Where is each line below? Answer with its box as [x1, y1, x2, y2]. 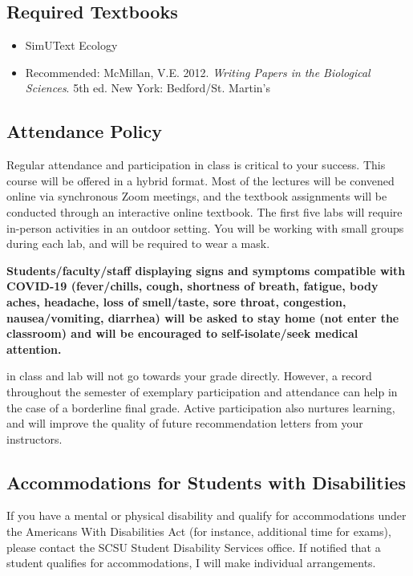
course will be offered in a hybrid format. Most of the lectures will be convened [6, 172, 395, 189]
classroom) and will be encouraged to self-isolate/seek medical [6, 325, 358, 342]
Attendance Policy [6, 119, 163, 144]
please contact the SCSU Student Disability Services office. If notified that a [6, 538, 381, 555]
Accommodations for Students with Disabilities [6, 469, 406, 494]
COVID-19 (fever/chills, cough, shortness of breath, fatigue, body [6, 278, 379, 294]
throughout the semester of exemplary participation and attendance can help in [6, 383, 398, 400]
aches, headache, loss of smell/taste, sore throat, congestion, [6, 293, 346, 310]
